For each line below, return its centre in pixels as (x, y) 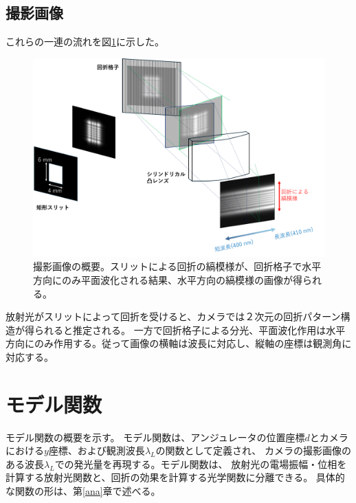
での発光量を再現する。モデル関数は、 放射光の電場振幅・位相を (201, 463)
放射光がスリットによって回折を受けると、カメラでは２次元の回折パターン (173, 316)
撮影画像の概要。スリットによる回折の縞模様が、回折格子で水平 (177, 266)
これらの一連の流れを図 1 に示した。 (85, 42)
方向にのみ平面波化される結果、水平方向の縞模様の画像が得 (168, 280)
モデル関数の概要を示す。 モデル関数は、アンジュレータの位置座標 (155, 437)
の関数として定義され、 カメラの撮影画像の (253, 450)
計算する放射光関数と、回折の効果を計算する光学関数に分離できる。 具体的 (175, 477)
